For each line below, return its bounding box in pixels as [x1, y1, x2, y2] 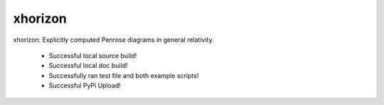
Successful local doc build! [48, 61, 128, 70]
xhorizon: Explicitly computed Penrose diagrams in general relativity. [13, 35, 214, 44]
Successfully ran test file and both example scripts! [48, 71, 199, 79]
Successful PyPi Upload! [48, 82, 121, 90]
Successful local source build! [48, 51, 137, 60]
